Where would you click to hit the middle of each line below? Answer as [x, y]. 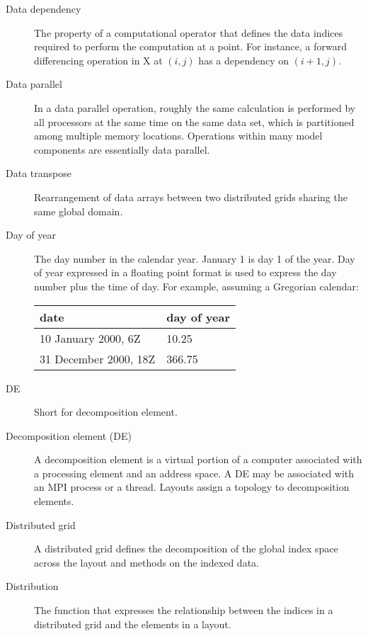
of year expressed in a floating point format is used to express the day [185, 272]
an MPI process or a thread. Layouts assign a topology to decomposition [192, 487]
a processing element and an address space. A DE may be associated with [194, 473]
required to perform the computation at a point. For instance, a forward [190, 46]
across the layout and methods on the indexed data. [146, 562]
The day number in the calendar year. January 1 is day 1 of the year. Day [195, 258]
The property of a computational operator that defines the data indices [189, 32]
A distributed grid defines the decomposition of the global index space [186, 549]
